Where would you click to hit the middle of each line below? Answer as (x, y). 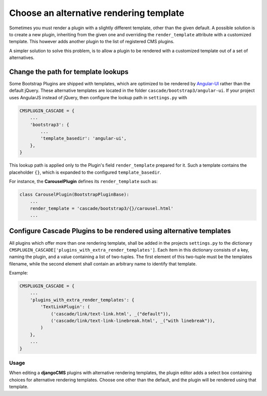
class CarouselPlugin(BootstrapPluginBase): (74, 194)
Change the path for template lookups (69, 72)
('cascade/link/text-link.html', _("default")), (111, 314)
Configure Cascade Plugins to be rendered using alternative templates (120, 231)
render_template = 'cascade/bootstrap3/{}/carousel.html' (102, 208)
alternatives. (22, 58)
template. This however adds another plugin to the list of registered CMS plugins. (92, 42)
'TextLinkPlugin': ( (65, 307)
